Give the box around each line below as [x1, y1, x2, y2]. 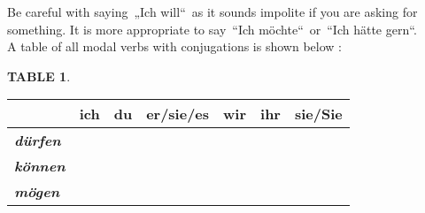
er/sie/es [146, 103, 210, 125]
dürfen [14, 130, 61, 151]
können [14, 156, 66, 177]
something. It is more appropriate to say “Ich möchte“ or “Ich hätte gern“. [7, 19, 417, 38]
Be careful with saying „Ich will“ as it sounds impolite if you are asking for [7, 3, 418, 20]
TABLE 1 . [7, 66, 71, 85]
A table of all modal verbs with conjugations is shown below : [7, 37, 342, 56]
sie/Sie [294, 103, 343, 125]
